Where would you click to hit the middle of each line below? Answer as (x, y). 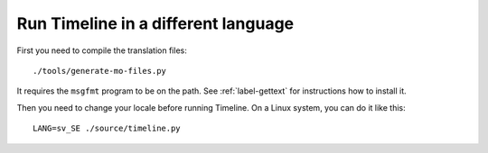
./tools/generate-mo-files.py (100, 71)
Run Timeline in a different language (155, 23)
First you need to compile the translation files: (102, 50)
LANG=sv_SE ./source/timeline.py (107, 129)
